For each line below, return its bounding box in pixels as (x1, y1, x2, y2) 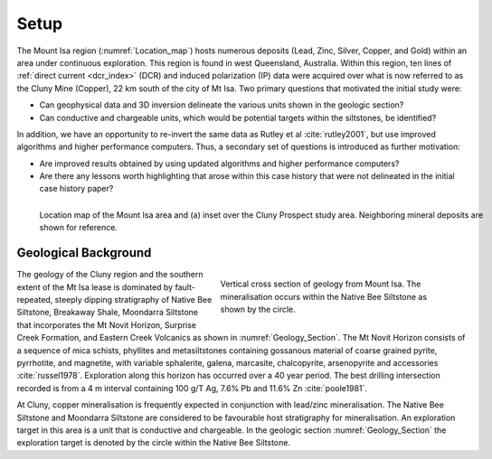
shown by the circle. (220, 304, 296, 314)
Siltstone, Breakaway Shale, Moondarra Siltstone (16, 307, 199, 318)
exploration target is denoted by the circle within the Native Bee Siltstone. (16, 437, 291, 448)
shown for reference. (39, 222, 118, 233)
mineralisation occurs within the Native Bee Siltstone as (220, 291, 428, 302)
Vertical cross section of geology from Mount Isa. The (220, 278, 421, 289)
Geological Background (16, 245, 152, 261)
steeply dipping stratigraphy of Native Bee (54, 295, 213, 305)
